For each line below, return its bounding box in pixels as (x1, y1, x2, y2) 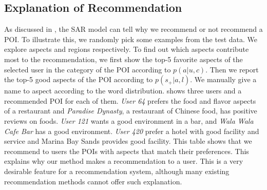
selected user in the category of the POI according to (4, 64, 171, 74)
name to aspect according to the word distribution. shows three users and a (4, 85, 242, 96)
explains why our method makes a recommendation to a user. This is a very (4, 156, 243, 166)
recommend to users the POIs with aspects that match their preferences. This (4, 145, 249, 156)
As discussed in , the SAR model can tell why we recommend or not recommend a (4, 24, 263, 34)
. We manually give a (190, 74, 257, 85)
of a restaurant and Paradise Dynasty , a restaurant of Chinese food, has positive (4, 105, 257, 116)
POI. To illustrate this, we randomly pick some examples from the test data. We (4, 33, 257, 44)
